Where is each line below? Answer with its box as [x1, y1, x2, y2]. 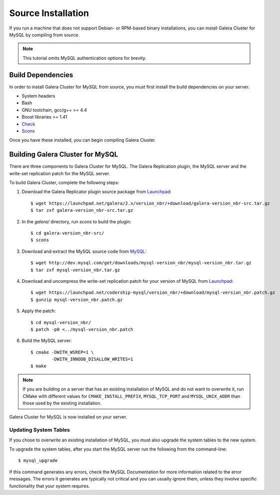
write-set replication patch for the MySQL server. [9, 170, 110, 176]
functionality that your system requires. [9, 483, 90, 489]
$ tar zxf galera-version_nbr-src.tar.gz [30, 208, 133, 213]
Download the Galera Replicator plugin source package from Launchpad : [21, 189, 172, 195]
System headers [21, 93, 55, 99]
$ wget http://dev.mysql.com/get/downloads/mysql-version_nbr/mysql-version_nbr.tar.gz [30, 260, 252, 266]
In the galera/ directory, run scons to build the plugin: [21, 218, 132, 225]
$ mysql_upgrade [18, 458, 58, 463]
